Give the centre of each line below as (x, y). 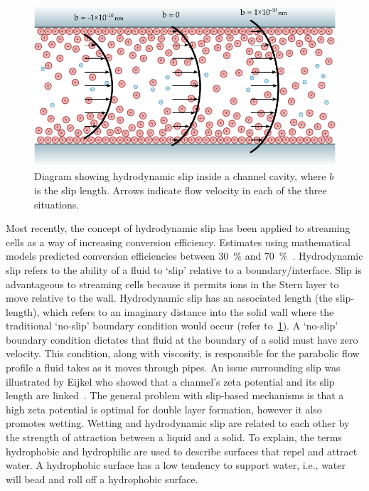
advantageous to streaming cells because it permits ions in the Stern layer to (172, 284)
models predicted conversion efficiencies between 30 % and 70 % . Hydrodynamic (184, 256)
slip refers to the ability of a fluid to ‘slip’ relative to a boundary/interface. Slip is (184, 269)
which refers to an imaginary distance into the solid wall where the (188, 311)
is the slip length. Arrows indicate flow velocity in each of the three (181, 190)
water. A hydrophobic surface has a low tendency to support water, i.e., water (176, 465)
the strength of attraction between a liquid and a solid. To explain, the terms (174, 437)
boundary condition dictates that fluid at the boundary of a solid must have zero (182, 339)
